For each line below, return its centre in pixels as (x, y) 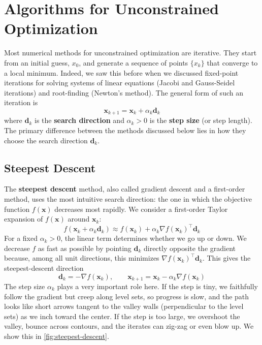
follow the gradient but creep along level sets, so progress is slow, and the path (127, 296)
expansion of (24, 219)
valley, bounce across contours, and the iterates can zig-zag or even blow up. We (129, 326)
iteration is (21, 102)
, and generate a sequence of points (134, 62)
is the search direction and (79, 120)
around (79, 219)
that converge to (232, 62)
